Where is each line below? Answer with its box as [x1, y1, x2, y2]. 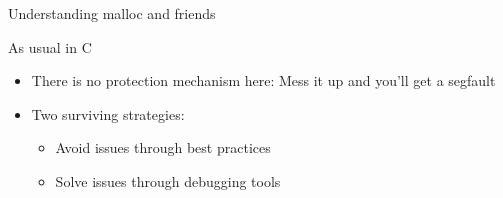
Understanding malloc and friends [8, 3, 216, 23]
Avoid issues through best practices [55, 137, 271, 158]
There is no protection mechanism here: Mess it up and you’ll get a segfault [31, 70, 496, 91]
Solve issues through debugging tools [55, 170, 281, 191]
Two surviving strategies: [31, 103, 185, 124]
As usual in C [8, 36, 92, 57]
